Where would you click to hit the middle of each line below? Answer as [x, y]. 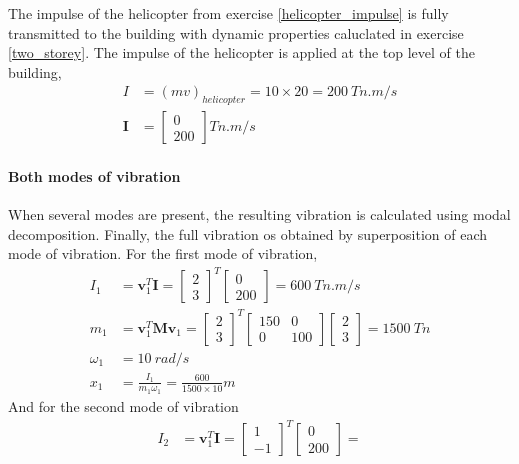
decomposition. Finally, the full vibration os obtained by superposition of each [247, 233]
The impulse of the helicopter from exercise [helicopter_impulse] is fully [228, 13]
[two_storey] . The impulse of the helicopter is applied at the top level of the [241, 52]
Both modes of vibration [94, 175]
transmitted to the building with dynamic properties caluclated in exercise [236, 32]
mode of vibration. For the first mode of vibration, [163, 253]
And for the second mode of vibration [123, 405]
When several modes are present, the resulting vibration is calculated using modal [259, 214]
